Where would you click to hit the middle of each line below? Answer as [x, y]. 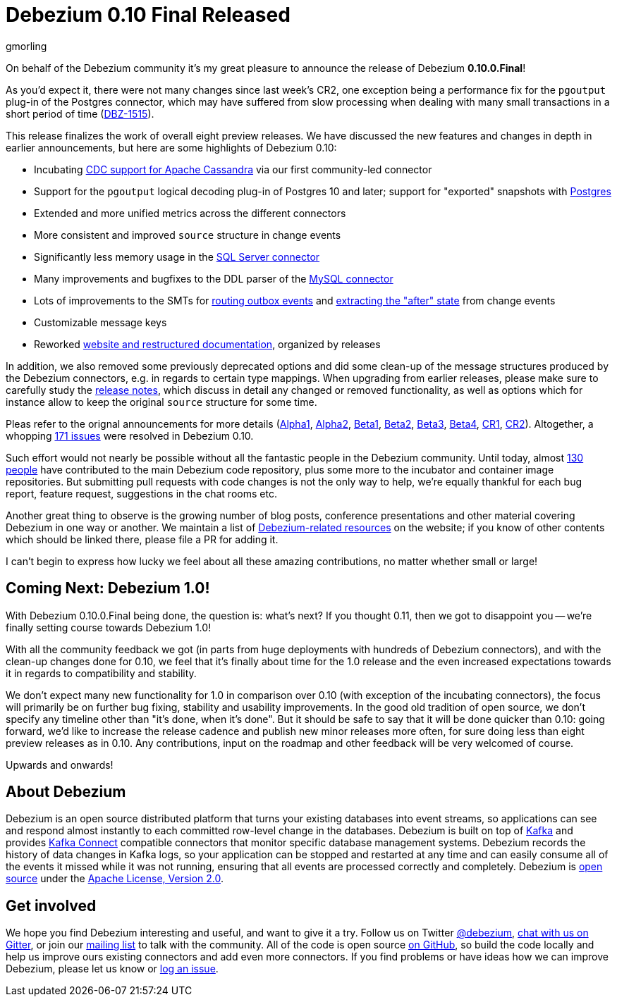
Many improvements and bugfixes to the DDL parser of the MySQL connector [214, 278]
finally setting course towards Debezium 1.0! [109, 627]
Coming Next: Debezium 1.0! [108, 588]
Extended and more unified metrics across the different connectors [190, 213]
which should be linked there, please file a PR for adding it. [142, 539]
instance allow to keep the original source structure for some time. [161, 402]
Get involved [51, 905]
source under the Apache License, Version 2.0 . [115, 879]
